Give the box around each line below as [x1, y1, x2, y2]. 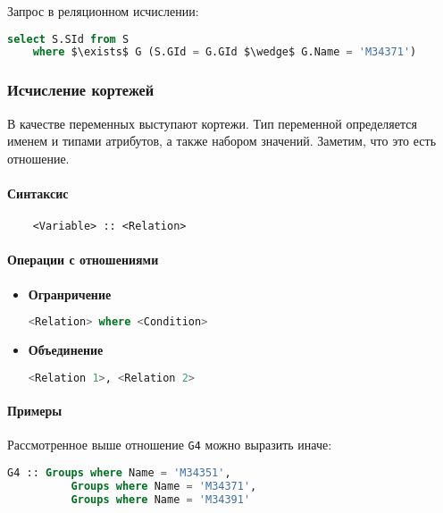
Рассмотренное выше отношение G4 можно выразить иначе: [7, 435, 332, 454]
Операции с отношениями [7, 250, 159, 269]
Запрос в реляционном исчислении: [7, 2, 199, 20]
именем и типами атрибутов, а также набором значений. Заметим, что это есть [7, 131, 437, 150]
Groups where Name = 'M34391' [71, 492, 251, 506]
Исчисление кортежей [7, 79, 155, 101]
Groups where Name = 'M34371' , [71, 479, 257, 492]
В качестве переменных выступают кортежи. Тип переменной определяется [7, 114, 417, 132]
